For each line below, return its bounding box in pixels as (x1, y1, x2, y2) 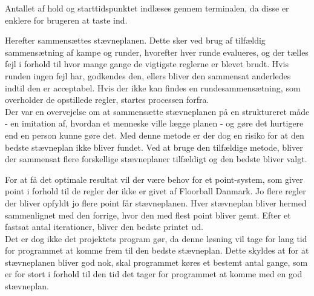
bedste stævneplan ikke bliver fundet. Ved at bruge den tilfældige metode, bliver (5, 140, 303, 153)
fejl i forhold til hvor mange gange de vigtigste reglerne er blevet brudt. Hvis (5, 58, 289, 70)
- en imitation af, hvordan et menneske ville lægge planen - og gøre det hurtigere (5, 117, 304, 130)
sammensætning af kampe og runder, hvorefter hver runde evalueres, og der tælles (5, 45, 309, 58)
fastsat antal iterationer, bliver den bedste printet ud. (5, 220, 203, 233)
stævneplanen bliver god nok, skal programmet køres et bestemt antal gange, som (5, 255, 308, 268)
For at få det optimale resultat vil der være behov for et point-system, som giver (5, 173, 303, 185)
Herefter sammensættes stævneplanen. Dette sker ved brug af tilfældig (5, 34, 266, 47)
